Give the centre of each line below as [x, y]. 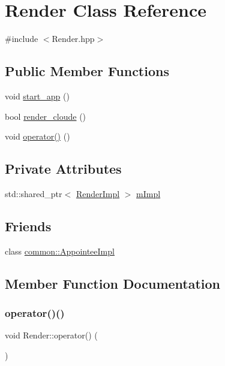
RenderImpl [98, 193]
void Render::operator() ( [51, 335]
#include [22, 39]
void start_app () [37, 96]
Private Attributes [63, 169]
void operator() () [37, 136]
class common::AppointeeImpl [60, 251]
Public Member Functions [87, 71]
